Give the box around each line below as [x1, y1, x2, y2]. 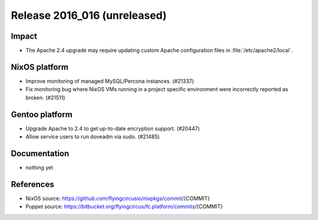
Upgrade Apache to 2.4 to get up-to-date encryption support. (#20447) [25, 125, 200, 132]
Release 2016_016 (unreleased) [11, 9, 167, 22]
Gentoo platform [11, 109, 73, 119]
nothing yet [25, 164, 54, 171]
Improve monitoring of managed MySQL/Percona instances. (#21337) [25, 77, 194, 85]
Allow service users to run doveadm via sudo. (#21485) [25, 133, 160, 141]
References [11, 179, 54, 189]
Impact [11, 31, 38, 41]
